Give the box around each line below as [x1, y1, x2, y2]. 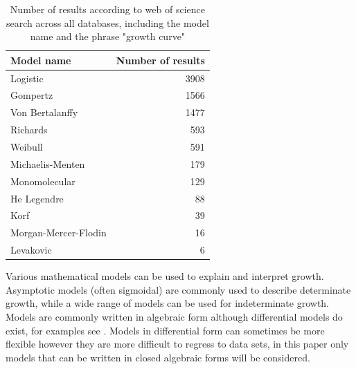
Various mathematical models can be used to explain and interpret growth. [6, 269, 324, 283]
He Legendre [10, 191, 64, 205]
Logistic [10, 70, 44, 85]
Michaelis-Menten [10, 156, 85, 171]
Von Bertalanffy [10, 105, 78, 120]
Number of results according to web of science [10, 2, 205, 16]
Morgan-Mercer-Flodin [10, 225, 107, 240]
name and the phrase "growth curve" [30, 29, 186, 44]
